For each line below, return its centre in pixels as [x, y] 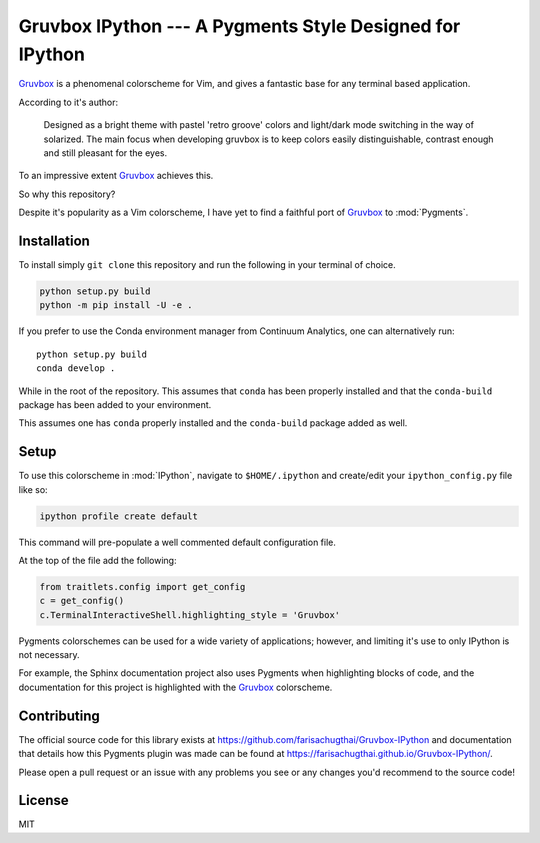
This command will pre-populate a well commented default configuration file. [177, 542]
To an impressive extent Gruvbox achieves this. [116, 176]
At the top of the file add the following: [97, 560]
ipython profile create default [119, 516]
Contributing [59, 715]
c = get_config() [82, 601]
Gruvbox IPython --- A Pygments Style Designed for [239, 26]
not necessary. [49, 655]
